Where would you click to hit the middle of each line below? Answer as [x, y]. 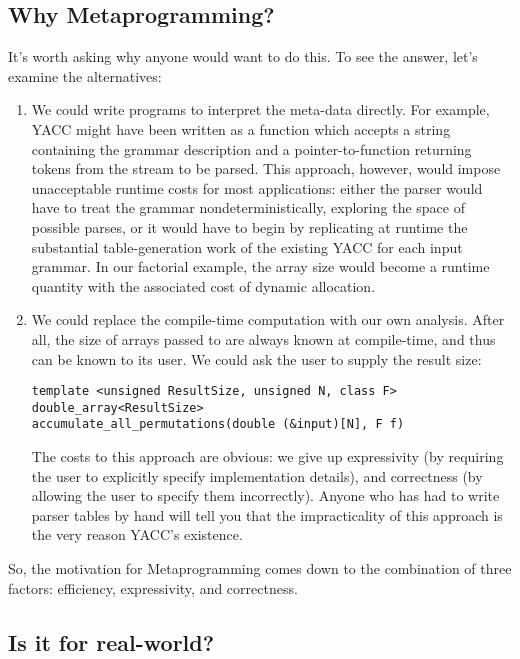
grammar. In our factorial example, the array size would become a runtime [260, 266]
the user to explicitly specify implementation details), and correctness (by [257, 475]
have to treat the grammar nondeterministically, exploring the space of [248, 207]
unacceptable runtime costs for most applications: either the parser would [257, 187]
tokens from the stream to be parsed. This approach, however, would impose [266, 168]
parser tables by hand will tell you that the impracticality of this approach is [267, 514]
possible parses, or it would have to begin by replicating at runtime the [249, 226]
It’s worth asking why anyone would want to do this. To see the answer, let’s [243, 56]
